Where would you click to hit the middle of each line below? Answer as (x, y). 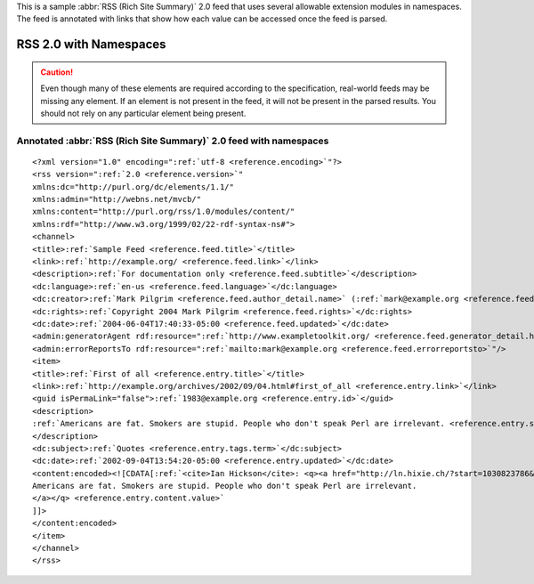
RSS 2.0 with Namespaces (91, 45)
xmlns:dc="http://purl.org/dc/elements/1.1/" (133, 187)
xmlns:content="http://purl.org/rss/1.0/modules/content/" (164, 212)
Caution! (57, 72)
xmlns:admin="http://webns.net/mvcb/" (117, 199)
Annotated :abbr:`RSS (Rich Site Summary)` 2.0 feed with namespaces (173, 141)
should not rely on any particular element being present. (143, 113)
